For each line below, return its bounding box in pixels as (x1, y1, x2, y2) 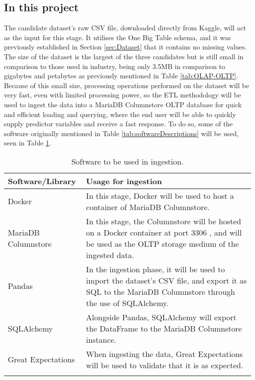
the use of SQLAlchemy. (86, 297, 169, 309)
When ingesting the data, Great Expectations (86, 348, 243, 359)
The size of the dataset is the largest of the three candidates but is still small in (4, 51, 244, 61)
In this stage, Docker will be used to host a (86, 190, 234, 201)
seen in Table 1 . (4, 138, 51, 148)
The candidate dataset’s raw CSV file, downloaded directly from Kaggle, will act (4, 23, 246, 33)
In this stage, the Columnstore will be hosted (86, 215, 241, 227)
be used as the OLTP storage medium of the (86, 237, 239, 249)
